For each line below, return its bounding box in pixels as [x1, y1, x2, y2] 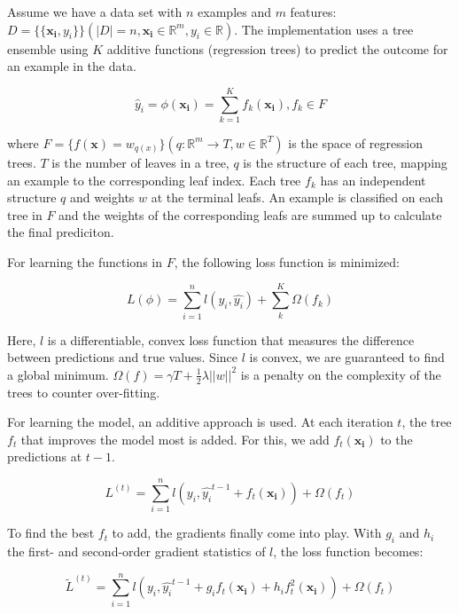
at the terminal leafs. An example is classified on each [151, 188, 444, 207]
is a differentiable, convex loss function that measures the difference [47, 330, 415, 349]
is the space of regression [288, 133, 423, 152]
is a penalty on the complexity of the [240, 365, 441, 383]
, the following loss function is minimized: [174, 252, 400, 271]
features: [290, 3, 337, 20]
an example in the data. [7, 57, 136, 75]
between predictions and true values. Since [7, 348, 238, 366]
